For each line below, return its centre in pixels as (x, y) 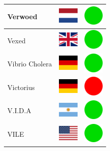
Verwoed (22, 16)
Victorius (21, 87)
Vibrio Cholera (30, 64)
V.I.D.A (19, 110)
